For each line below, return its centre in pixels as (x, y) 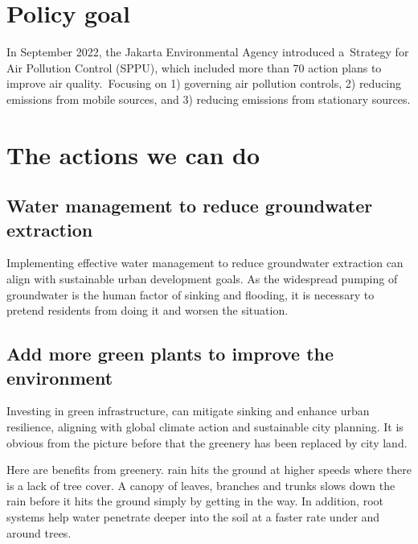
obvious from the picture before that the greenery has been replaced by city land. (207, 442)
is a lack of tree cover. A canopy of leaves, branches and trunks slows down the (201, 485)
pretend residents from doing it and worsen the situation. (148, 310)
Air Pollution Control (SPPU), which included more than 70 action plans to (194, 67)
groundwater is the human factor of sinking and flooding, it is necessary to (191, 294)
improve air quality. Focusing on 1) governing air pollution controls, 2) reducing (204, 83)
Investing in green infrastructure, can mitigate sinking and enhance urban (188, 411)
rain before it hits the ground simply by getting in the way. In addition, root (195, 501)
